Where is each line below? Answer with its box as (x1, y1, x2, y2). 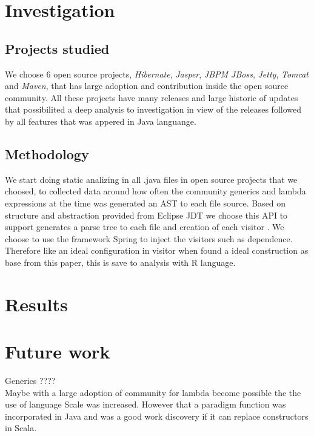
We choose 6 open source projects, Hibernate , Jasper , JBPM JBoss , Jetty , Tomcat (5, 67, 309, 80)
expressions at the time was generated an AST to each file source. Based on (5, 196, 286, 209)
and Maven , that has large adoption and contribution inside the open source (5, 79, 289, 92)
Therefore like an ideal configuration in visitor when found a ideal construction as (5, 244, 309, 257)
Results (5, 291, 68, 316)
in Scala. (5, 421, 37, 434)
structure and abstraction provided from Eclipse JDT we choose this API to (5, 208, 288, 221)
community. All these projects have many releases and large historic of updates (5, 91, 298, 104)
